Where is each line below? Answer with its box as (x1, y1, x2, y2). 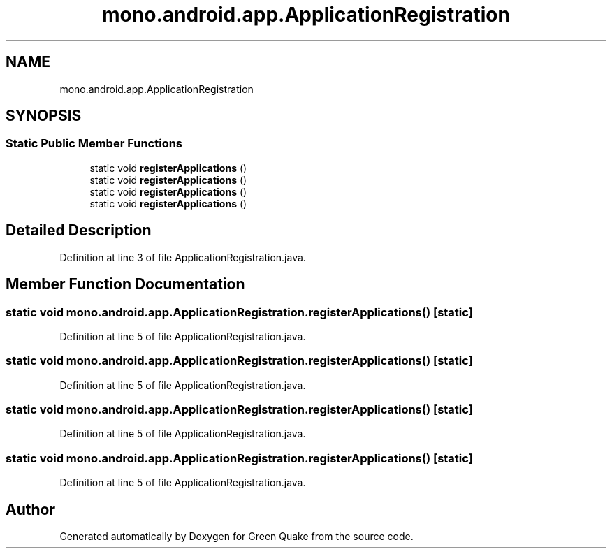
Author (6, 500, 55, 518)
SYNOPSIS (6, 107, 82, 125)
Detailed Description (6, 221, 152, 240)
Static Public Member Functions (6, 136, 183, 151)
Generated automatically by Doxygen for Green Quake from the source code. (59, 530, 414, 542)
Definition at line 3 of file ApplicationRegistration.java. (59, 251, 306, 263)
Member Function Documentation (6, 275, 245, 293)
